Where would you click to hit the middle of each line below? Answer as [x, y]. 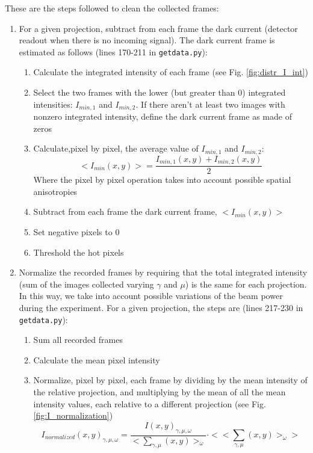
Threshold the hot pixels [79, 252]
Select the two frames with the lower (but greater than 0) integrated [160, 92]
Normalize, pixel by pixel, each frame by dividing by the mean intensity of [170, 380]
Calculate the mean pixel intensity [97, 359]
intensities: [53, 104]
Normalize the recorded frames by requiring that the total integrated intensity [163, 272]
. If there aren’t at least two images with [210, 104]
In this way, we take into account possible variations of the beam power [151, 296]
